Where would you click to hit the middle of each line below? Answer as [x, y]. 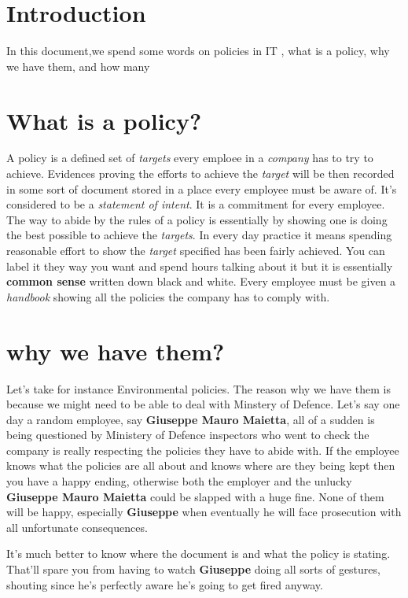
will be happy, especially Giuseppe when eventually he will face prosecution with [204, 512]
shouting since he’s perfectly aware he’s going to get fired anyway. [165, 584]
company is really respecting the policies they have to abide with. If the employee [203, 450]
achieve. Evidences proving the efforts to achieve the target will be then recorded [200, 173]
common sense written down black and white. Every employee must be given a [201, 281]
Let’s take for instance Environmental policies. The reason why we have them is [198, 388]
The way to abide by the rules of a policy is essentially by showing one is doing [197, 219]
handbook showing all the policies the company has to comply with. [168, 296]
